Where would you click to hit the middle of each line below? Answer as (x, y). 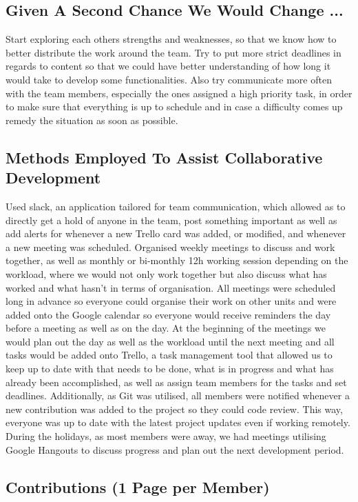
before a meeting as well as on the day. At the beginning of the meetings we (166, 328)
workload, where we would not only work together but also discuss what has (166, 273)
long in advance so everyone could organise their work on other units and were (171, 301)
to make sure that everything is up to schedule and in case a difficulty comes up (174, 107)
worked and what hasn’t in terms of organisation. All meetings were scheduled (171, 287)
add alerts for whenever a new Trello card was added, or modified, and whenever (176, 233)
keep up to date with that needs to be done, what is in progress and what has (170, 369)
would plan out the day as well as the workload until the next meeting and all (170, 341)
